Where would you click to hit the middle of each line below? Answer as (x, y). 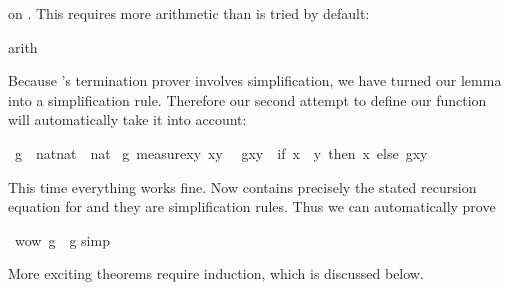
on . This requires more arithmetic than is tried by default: (189, 13)
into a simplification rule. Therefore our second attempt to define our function (247, 99)
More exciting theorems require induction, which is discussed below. (216, 273)
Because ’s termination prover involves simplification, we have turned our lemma (255, 80)
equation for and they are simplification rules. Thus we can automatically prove (252, 206)
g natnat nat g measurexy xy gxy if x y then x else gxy (221, 152)
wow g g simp (62, 239)
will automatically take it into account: (127, 119)
